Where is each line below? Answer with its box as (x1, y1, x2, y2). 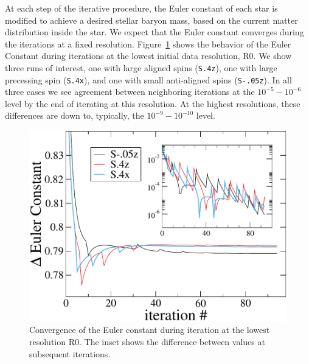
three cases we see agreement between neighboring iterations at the (5, 85, 255, 98)
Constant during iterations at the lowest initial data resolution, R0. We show (5, 49, 292, 62)
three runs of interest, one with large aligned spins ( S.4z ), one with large (5, 61, 277, 74)
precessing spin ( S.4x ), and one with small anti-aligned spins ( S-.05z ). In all (5, 73, 292, 86)
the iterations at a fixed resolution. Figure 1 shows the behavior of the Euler (5, 37, 291, 50)
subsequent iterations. (29, 347, 111, 360)
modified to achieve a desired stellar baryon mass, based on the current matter (5, 13, 298, 26)
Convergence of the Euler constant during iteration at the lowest (29, 323, 270, 336)
